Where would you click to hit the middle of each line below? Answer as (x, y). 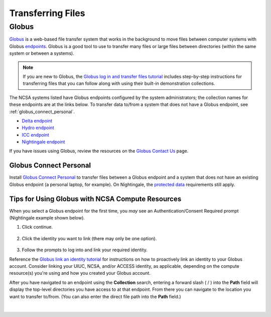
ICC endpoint (36, 135)
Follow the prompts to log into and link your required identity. (85, 250)
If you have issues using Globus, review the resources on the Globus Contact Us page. (99, 151)
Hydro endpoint (38, 128)
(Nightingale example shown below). (47, 218)
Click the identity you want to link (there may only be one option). (89, 238)
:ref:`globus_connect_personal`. (42, 112)
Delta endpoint (37, 121)
